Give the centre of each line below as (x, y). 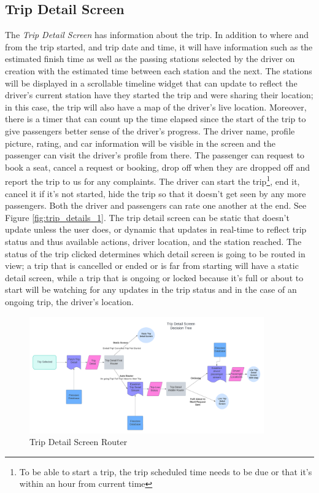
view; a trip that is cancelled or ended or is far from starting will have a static (152, 266)
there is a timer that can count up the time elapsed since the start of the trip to (156, 119)
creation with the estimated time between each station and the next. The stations (159, 70)
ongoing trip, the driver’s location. (69, 301)
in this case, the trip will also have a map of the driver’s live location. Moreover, (156, 107)
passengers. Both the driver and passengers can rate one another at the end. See (156, 205)
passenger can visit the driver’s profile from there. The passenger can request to (155, 155)
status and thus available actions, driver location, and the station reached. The (153, 241)
